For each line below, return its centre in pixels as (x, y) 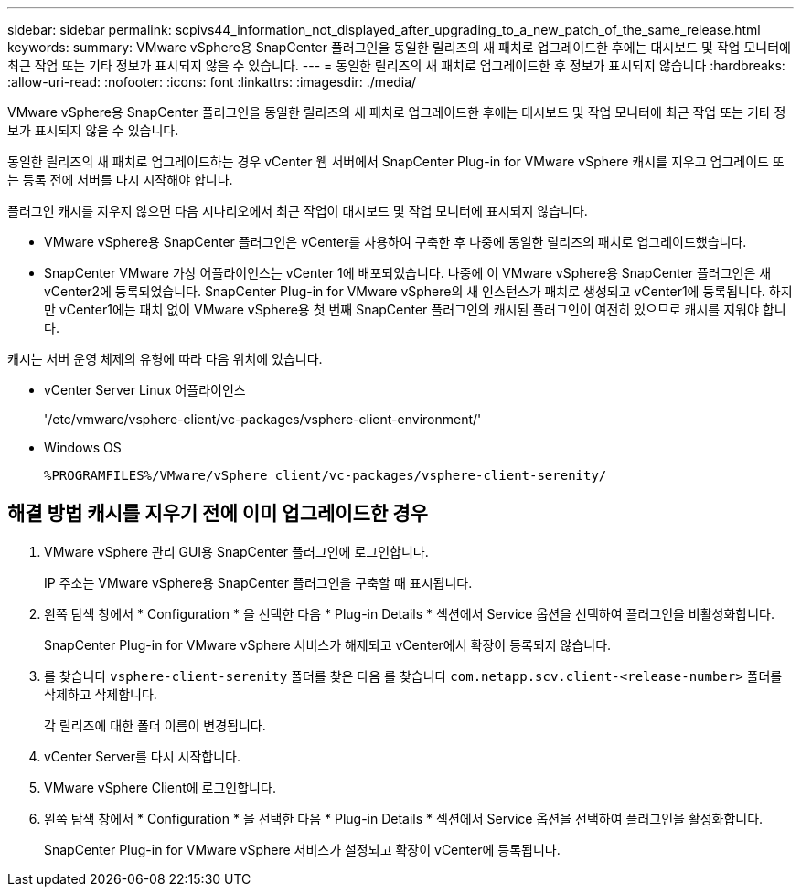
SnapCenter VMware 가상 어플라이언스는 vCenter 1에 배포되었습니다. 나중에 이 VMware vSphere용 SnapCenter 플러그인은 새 (408, 273)
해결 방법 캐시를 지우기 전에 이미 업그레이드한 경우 (218, 514)
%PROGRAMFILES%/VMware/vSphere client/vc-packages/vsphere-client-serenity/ (326, 475)
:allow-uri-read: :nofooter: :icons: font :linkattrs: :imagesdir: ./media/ (212, 82)
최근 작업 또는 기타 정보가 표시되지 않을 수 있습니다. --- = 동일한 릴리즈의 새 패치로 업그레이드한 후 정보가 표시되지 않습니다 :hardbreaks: (396, 65)
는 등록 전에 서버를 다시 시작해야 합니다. (120, 180)
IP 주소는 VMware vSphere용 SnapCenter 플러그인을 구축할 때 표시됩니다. (258, 582)
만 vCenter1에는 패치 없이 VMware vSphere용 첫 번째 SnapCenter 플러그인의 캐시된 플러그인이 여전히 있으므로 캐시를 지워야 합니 (415, 309)
